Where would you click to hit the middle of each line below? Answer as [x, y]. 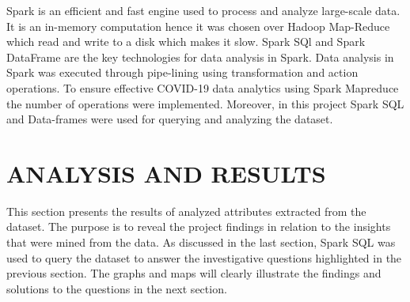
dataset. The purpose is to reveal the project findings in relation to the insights [199, 226]
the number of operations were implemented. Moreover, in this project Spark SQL [205, 103]
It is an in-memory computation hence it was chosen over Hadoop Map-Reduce [198, 26]
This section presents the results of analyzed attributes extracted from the [186, 211]
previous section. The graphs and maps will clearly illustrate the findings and [194, 273]
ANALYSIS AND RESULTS [166, 173]
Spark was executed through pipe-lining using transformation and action [182, 72]
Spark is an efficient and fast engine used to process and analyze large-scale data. [203, 10]
